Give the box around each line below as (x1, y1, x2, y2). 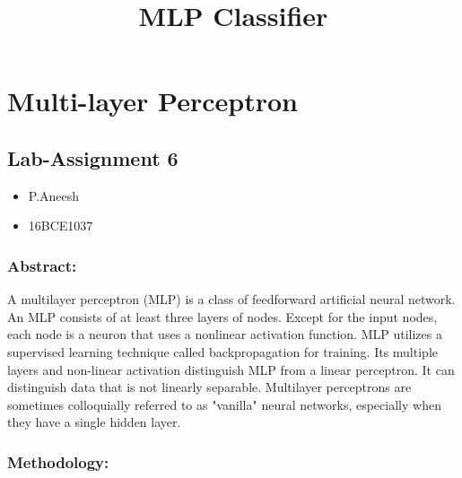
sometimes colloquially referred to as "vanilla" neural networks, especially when (7, 395, 441, 413)
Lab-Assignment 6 (7, 143, 179, 171)
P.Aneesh (28, 186, 80, 204)
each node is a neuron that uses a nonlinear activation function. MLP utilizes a (7, 325, 442, 343)
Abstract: (7, 254, 77, 276)
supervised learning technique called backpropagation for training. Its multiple (7, 342, 438, 361)
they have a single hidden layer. (7, 413, 181, 431)
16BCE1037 (28, 216, 93, 235)
